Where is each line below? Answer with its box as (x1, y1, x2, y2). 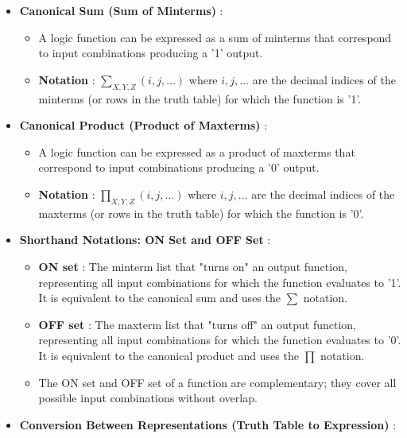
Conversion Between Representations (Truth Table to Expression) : (19, 416, 397, 432)
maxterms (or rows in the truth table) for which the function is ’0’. (38, 204, 364, 221)
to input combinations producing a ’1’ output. (38, 45, 263, 61)
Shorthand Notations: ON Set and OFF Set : (19, 231, 271, 248)
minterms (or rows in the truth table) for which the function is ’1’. (38, 90, 362, 107)
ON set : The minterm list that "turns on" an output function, (38, 258, 347, 274)
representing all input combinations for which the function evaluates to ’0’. (38, 331, 401, 348)
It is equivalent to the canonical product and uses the (38, 347, 299, 363)
